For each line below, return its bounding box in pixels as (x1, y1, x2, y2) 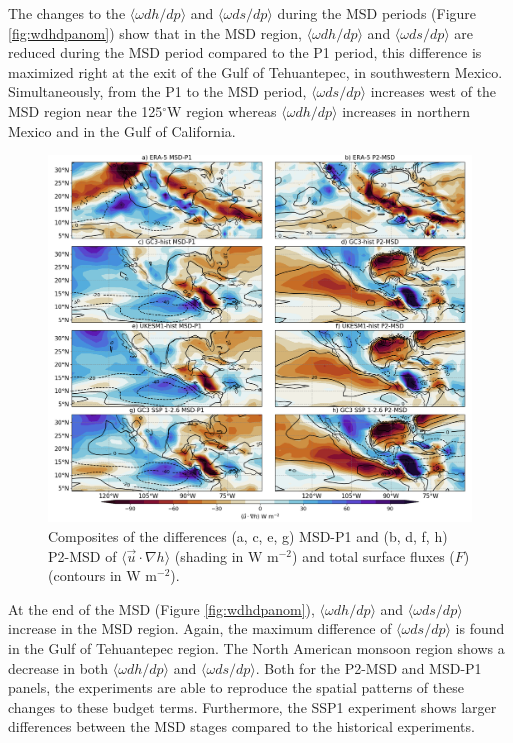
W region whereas (167, 100, 277, 121)
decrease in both (8, 657, 109, 678)
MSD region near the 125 (8, 100, 163, 121)
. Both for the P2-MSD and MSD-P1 (255, 657, 482, 678)
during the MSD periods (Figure (277, 3, 477, 23)
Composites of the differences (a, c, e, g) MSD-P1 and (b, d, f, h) (48, 526, 448, 547)
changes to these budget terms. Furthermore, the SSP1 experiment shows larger (8, 696, 497, 717)
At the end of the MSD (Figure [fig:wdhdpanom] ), (8, 598, 315, 619)
